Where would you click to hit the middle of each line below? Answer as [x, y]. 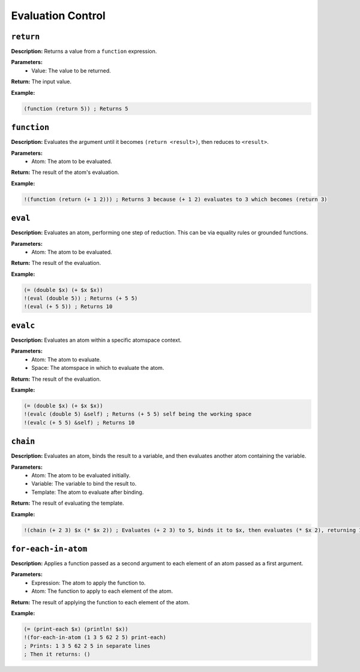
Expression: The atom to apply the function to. [89, 583]
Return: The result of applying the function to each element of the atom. [100, 602]
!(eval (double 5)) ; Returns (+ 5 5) [81, 299]
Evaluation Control [58, 16]
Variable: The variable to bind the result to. [84, 484]
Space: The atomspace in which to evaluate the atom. [98, 368]
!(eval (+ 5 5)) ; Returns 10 [68, 307]
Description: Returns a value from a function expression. [84, 52]
